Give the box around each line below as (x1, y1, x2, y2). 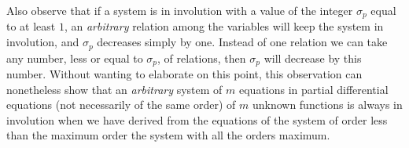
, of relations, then (157, 49, 246, 66)
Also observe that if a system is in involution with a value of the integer (6, 2, 353, 18)
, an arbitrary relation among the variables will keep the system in (64, 18, 384, 34)
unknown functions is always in (252, 96, 403, 113)
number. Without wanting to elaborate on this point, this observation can (6, 65, 363, 81)
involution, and (6, 34, 79, 50)
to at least (6, 18, 56, 34)
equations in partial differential (239, 81, 389, 97)
